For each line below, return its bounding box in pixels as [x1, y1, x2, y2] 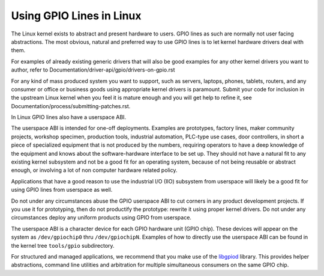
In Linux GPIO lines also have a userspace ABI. [11, 114, 126, 121]
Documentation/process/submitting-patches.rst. [11, 102, 131, 109]
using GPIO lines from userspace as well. [11, 186, 113, 194]
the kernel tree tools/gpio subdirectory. [11, 242, 115, 249]
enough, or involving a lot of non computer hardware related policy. [11, 167, 178, 174]
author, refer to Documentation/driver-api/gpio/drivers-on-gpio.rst [11, 66, 175, 73]
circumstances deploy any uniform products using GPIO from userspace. [11, 214, 192, 221]
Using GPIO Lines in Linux [11, 9, 142, 22]
